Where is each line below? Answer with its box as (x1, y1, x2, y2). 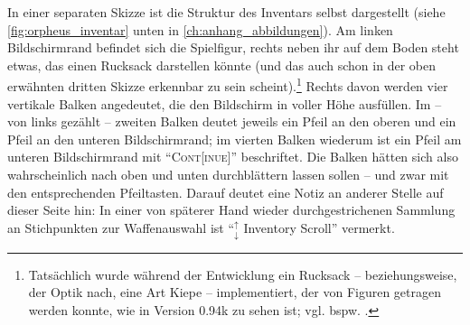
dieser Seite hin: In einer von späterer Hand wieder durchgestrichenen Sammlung (7, 200, 456, 219)
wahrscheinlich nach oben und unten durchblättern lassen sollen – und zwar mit (7, 165, 449, 183)
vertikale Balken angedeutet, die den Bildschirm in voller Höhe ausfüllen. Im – (7, 94, 442, 113)
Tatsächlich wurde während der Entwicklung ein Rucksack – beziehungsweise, (28, 265, 457, 283)
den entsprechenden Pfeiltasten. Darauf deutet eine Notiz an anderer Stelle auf (7, 182, 444, 201)
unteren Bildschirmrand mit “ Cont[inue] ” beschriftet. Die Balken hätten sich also (7, 147, 458, 166)
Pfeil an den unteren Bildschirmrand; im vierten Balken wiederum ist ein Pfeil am (7, 129, 462, 148)
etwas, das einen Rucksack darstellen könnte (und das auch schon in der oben (7, 55, 436, 74)
